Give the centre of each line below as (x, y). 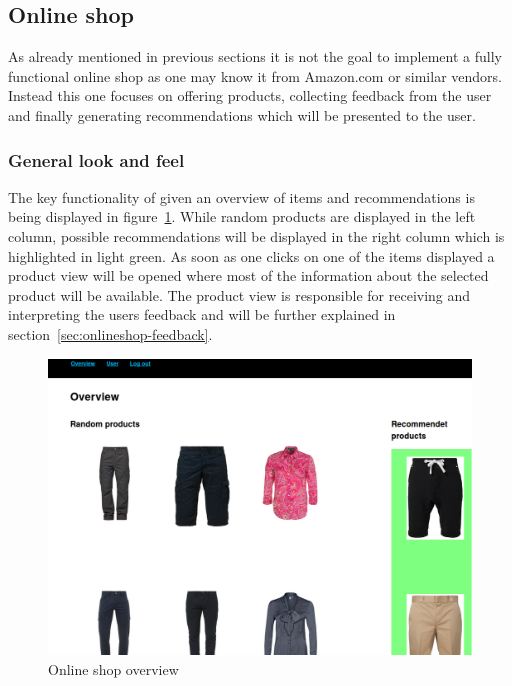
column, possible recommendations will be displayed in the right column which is (256, 235)
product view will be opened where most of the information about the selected (248, 275)
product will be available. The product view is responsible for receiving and (239, 294)
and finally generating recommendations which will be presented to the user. (242, 114)
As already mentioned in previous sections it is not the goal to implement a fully (255, 56)
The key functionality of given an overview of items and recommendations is (241, 196)
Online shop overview (113, 669)
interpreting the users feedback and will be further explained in (202, 314)
